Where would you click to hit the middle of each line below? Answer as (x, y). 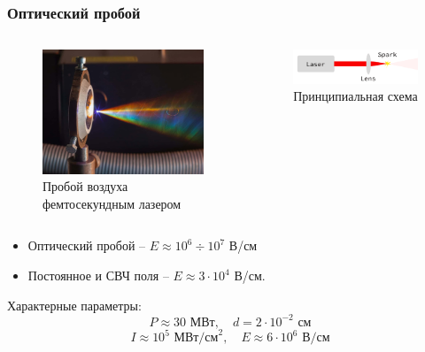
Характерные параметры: (74, 305)
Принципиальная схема (355, 96)
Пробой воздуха (85, 186)
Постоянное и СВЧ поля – (98, 275)
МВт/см (196, 338)
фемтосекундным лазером (112, 203)
